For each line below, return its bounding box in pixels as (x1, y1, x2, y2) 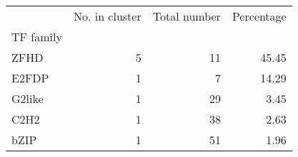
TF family (11, 28, 62, 45)
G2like (11, 90, 44, 107)
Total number (152, 8, 221, 24)
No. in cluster (73, 8, 141, 24)
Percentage (232, 8, 287, 24)
